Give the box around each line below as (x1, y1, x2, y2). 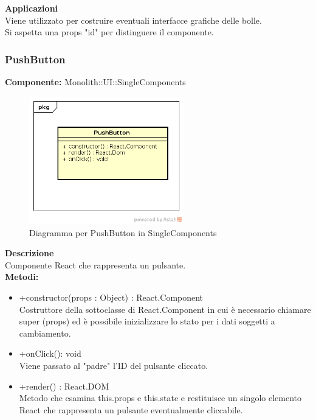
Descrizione (5, 247, 54, 259)
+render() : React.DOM (19, 379, 109, 392)
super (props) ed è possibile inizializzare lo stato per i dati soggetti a (19, 315, 275, 327)
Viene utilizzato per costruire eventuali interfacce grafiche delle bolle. (5, 13, 262, 26)
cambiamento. (19, 326, 71, 339)
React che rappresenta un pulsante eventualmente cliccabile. (19, 403, 243, 416)
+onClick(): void (19, 347, 81, 360)
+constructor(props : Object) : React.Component (19, 291, 204, 304)
